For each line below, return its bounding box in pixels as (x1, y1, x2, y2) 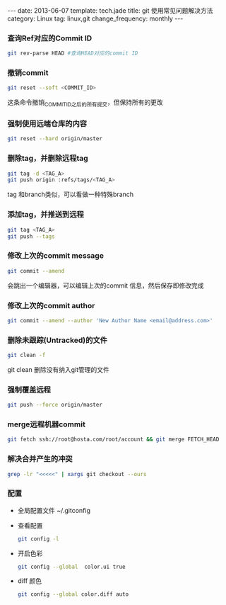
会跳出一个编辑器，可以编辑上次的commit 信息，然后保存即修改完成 (7, 281, 204, 290)
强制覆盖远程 (7, 385, 52, 395)
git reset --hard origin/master (7, 135, 102, 142)
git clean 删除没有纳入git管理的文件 (7, 365, 109, 373)
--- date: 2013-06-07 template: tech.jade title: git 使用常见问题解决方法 (7, 6, 213, 15)
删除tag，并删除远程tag (7, 154, 88, 164)
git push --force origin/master (7, 402, 102, 409)
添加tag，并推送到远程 (7, 210, 85, 220)
